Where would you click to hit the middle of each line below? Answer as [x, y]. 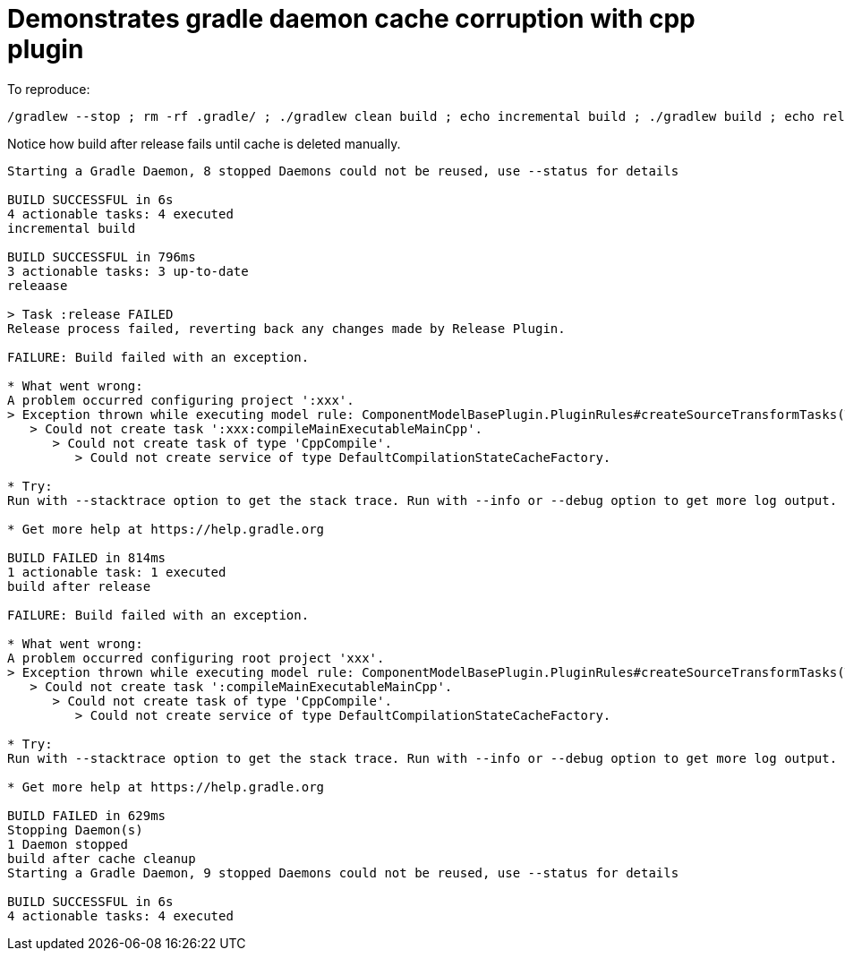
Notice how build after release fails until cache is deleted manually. [204, 143]
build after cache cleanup [102, 858]
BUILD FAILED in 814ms [87, 557]
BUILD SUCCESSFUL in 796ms [102, 257]
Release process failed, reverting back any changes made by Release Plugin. [286, 328]
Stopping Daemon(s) [75, 830]
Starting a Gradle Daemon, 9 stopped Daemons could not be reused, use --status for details [343, 872]
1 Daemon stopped [68, 844]
